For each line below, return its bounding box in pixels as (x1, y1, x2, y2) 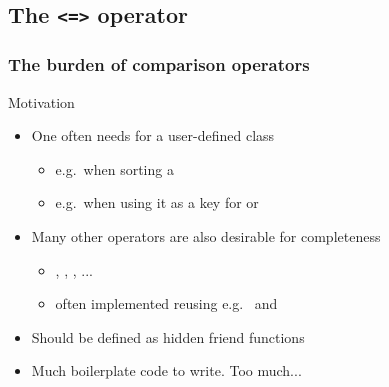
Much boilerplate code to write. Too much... (31, 360, 302, 381)
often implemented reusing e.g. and (55, 293, 278, 314)
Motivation (8, 91, 75, 112)
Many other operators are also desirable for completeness (31, 225, 381, 246)
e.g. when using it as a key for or (55, 192, 259, 213)
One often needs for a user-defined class (31, 125, 275, 146)
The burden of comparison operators (8, 52, 310, 77)
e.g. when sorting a (55, 158, 174, 179)
